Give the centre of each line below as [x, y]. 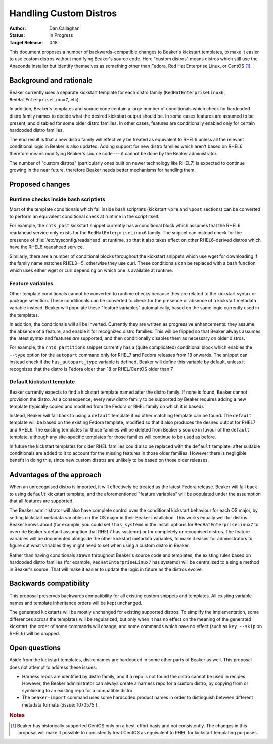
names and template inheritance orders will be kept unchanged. [76, 603]
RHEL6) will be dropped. [35, 634]
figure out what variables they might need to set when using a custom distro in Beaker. [99, 546]
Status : [17, 35]
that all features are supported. [42, 501]
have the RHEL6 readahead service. [47, 247]
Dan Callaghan [64, 28]
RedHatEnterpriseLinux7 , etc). [45, 99]
